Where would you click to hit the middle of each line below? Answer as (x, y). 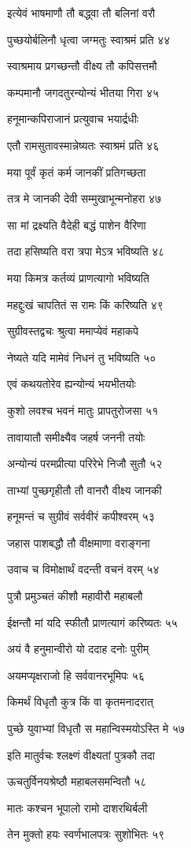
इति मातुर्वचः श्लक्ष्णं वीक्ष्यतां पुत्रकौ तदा (81, 755)
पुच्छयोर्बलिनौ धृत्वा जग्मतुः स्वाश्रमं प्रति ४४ (89, 39)
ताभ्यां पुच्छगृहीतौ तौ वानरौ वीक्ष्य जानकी (84, 489)
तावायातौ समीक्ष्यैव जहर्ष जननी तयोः (76, 437)
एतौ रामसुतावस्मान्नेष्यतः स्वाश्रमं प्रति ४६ (83, 145)
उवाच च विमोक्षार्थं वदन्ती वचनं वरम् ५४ (83, 569)
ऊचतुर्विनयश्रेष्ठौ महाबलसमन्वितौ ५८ (77, 781)
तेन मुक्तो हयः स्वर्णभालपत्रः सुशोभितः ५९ (86, 834)
